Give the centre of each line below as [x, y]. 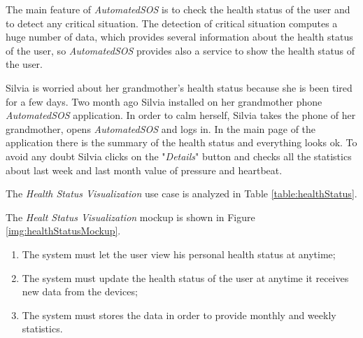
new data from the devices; [80, 291]
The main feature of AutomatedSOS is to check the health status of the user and [178, 9]
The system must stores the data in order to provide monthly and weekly [179, 315]
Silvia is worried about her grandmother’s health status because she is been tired [179, 87]
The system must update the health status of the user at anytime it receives [185, 277]
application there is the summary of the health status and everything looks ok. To [181, 142]
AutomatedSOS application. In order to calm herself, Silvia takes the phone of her [181, 115]
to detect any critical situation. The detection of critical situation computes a [172, 23]
